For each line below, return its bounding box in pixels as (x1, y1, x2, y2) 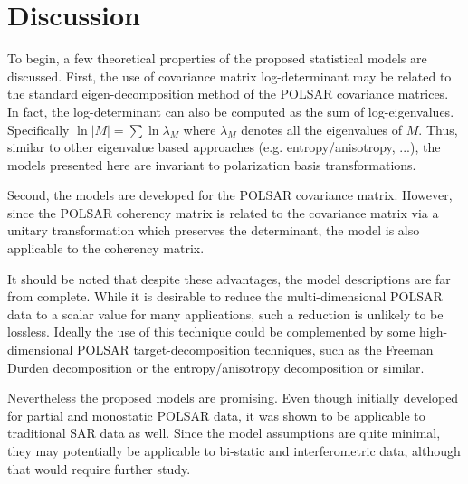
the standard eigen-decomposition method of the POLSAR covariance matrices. (7, 84, 449, 103)
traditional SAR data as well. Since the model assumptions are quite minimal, (7, 423, 441, 442)
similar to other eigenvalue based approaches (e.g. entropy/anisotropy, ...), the (7, 138, 441, 157)
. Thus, (418, 119, 458, 138)
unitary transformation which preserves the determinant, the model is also (7, 221, 420, 240)
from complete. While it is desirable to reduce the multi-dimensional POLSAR (7, 287, 443, 306)
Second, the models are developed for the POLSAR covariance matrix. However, (7, 185, 453, 204)
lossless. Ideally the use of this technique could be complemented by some (7, 322, 415, 341)
